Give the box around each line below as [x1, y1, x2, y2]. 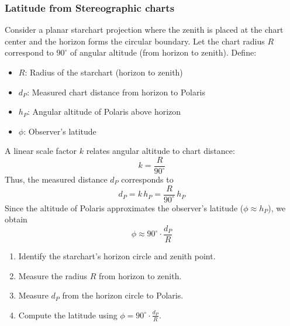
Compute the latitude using [18, 308, 118, 321]
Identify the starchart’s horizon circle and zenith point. [18, 249, 216, 262]
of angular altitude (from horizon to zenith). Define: [70, 46, 257, 59]
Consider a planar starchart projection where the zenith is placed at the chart [5, 23, 284, 36]
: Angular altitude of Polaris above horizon [27, 105, 181, 118]
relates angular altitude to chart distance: [86, 145, 235, 157]
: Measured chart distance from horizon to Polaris [27, 85, 205, 98]
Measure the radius [18, 269, 88, 282]
